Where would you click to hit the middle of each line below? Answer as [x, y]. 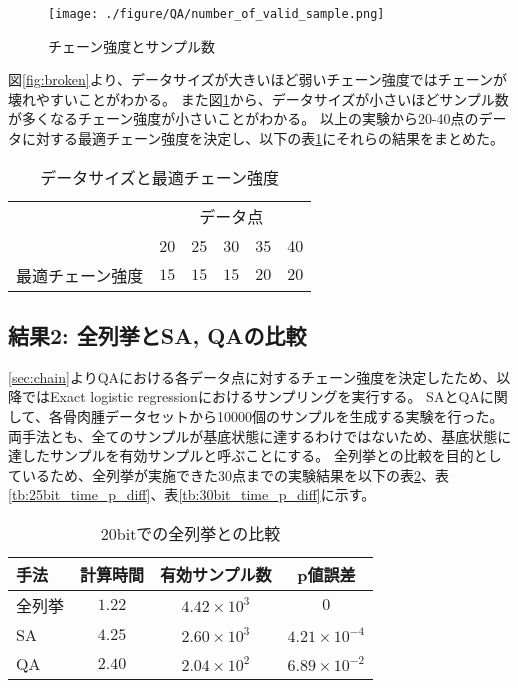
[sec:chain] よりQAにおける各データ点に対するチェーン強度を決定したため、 [252, 376]
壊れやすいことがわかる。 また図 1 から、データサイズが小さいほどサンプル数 [258, 98]
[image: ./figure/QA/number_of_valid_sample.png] [216, 14]
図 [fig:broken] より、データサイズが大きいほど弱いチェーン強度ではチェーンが [258, 79]
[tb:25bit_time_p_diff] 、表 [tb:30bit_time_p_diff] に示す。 [192, 494]
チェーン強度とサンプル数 [131, 45]
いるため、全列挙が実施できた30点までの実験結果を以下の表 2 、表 [235, 474]
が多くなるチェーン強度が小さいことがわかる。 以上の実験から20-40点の [243, 118]
